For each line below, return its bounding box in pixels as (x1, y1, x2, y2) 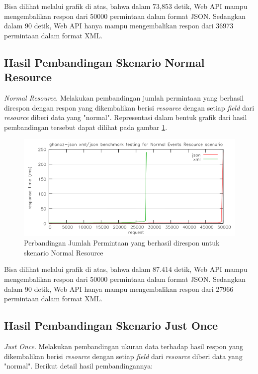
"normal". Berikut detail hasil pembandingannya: (4, 361, 153, 371)
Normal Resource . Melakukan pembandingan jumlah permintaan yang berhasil (4, 92, 244, 103)
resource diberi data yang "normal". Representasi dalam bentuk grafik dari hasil (4, 112, 247, 123)
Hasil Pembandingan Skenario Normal (4, 54, 205, 70)
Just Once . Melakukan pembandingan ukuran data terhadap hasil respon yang (4, 341, 244, 351)
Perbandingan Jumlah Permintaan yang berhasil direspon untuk (24, 238, 220, 248)
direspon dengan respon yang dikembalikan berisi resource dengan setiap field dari (4, 102, 255, 113)
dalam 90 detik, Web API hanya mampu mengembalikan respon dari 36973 (4, 20, 234, 31)
